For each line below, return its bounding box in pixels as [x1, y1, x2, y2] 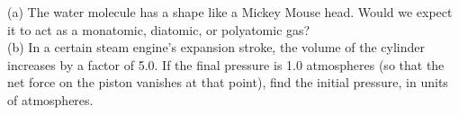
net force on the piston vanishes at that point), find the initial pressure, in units [7, 73, 448, 92]
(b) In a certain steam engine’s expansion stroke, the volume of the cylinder [7, 38, 425, 57]
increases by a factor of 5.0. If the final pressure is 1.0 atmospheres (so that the [7, 55, 445, 74]
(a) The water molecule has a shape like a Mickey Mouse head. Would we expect [7, 3, 453, 21]
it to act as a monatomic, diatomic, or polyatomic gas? [7, 20, 310, 39]
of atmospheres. [7, 90, 94, 109]
